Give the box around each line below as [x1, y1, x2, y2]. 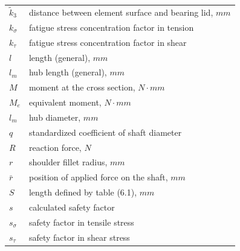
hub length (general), [28, 66, 107, 78]
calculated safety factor [28, 200, 115, 213]
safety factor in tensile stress [28, 215, 134, 228]
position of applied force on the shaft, [28, 171, 168, 183]
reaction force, [28, 141, 82, 153]
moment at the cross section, [28, 81, 135, 94]
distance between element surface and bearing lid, [28, 5, 213, 18]
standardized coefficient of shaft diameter [28, 125, 182, 138]
